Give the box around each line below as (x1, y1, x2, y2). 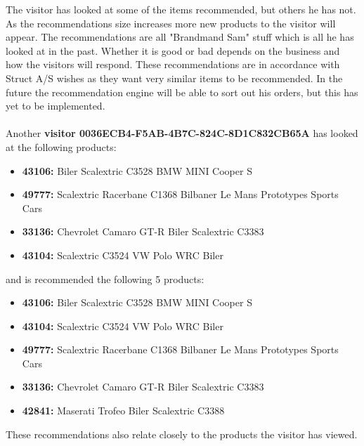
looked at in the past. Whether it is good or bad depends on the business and (6, 43, 340, 58)
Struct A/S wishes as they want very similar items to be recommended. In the (6, 70, 343, 85)
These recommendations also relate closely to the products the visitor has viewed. (6, 426, 358, 441)
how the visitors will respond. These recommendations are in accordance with (6, 57, 340, 72)
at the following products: (6, 139, 117, 154)
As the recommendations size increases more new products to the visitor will (6, 15, 336, 30)
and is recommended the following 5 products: (6, 271, 204, 286)
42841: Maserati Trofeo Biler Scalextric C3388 (22, 403, 225, 418)
